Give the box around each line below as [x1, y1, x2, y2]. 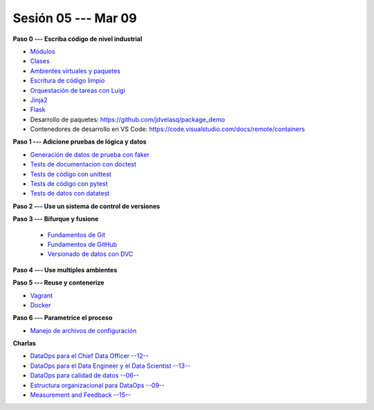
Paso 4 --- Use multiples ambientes [12, 266, 118, 274]
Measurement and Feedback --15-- [30, 391, 132, 399]
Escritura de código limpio [30, 76, 105, 85]
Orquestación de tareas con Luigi [30, 86, 125, 94]
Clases [30, 57, 50, 65]
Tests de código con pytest [30, 180, 108, 188]
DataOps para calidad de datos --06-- [30, 371, 139, 379]
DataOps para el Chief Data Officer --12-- [30, 352, 149, 360]
